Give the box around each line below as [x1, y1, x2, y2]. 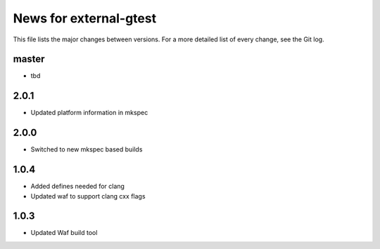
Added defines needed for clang [30, 182, 125, 191]
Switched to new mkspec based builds [30, 145, 143, 154]
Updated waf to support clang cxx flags [30, 191, 146, 200]
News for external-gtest [13, 11, 157, 26]
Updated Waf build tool [30, 229, 98, 237]
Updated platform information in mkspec [30, 109, 148, 117]
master [13, 53, 45, 65]
